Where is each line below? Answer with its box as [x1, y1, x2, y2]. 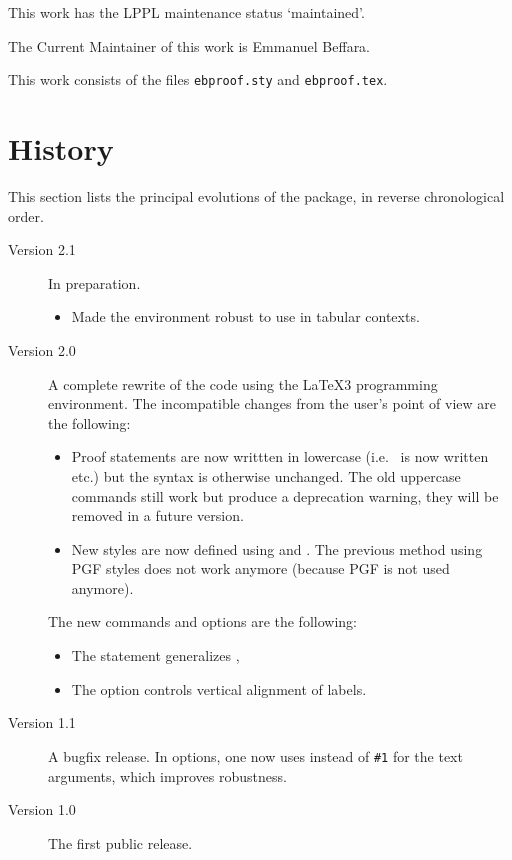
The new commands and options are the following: [48, 611, 357, 632]
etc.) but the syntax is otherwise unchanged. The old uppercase [71, 465, 461, 486]
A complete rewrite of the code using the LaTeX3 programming [48, 373, 438, 394]
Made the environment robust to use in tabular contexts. [71, 306, 420, 327]
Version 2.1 [8, 239, 76, 260]
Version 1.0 [8, 799, 76, 820]
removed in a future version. [71, 505, 244, 526]
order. [8, 205, 44, 226]
